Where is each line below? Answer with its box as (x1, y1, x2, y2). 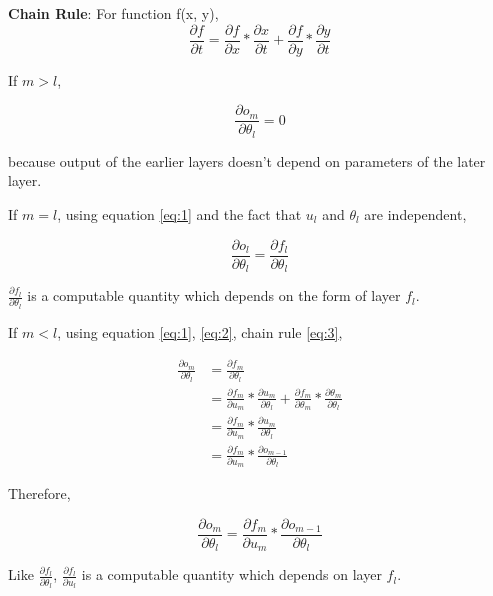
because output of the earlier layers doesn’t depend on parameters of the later (8, 150, 486, 171)
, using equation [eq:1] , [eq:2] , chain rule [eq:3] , (57, 321, 343, 342)
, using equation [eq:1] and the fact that (57, 203, 302, 224)
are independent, (364, 203, 467, 224)
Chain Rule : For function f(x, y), (8, 3, 219, 23)
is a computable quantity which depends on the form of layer (27, 285, 401, 306)
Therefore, (8, 483, 71, 504)
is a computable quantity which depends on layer (81, 564, 382, 585)
